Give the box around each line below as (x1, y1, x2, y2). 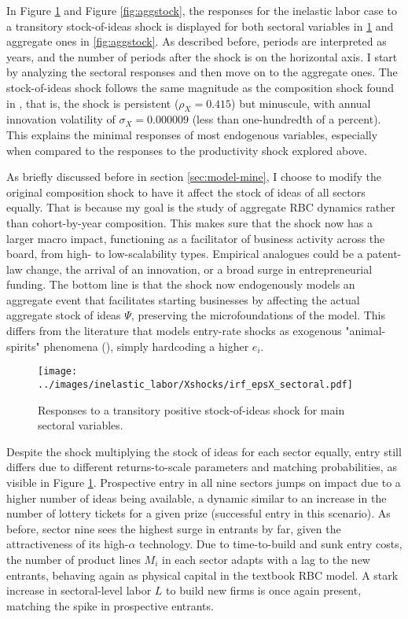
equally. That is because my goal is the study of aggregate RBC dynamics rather (6, 199, 395, 216)
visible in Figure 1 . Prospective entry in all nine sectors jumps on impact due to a (6, 473, 401, 490)
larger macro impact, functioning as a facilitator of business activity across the (6, 230, 385, 246)
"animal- (345, 322, 386, 339)
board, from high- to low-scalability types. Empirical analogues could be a (6, 245, 363, 262)
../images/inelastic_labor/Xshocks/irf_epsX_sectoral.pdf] (38, 378, 353, 390)
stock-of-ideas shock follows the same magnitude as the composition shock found (6, 79, 394, 95)
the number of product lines (6, 551, 141, 567)
